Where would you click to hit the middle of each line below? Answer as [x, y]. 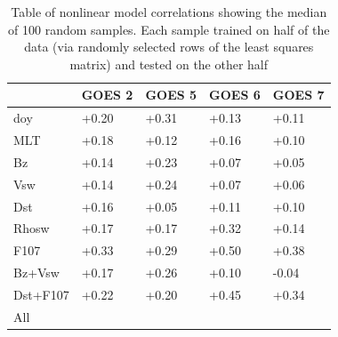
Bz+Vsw [36, 273]
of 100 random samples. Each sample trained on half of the [169, 29]
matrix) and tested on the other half [169, 64]
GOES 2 [107, 95]
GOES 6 [235, 95]
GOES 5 [171, 95]
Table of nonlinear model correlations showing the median [169, 12]
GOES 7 [298, 95]
